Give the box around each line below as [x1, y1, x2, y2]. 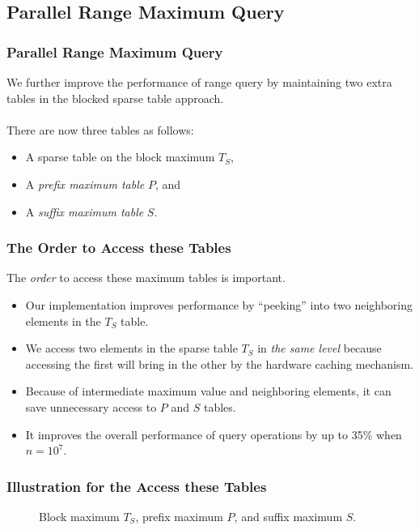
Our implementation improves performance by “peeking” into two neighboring [25, 296, 413, 313]
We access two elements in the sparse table [25, 340, 238, 357]
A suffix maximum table [25, 203, 144, 220]
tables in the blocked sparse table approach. [6, 89, 224, 106]
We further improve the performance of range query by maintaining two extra [6, 74, 392, 90]
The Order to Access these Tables [6, 237, 231, 258]
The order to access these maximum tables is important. [6, 269, 286, 286]
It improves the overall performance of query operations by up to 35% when [25, 425, 402, 442]
